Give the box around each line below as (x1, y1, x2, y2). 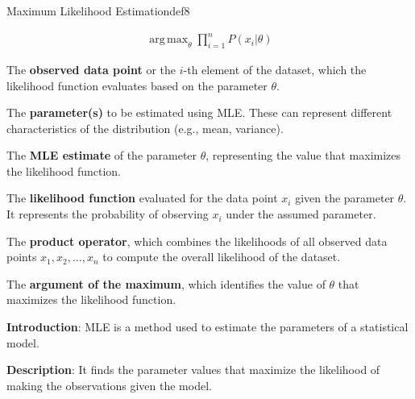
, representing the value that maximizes (205, 147, 401, 164)
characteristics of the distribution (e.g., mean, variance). (6, 119, 284, 136)
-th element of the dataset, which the (183, 60, 367, 77)
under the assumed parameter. (226, 206, 376, 222)
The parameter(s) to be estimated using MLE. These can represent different (6, 104, 392, 121)
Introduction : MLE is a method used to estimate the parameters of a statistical (6, 318, 409, 335)
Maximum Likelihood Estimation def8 (6, 2, 190, 19)
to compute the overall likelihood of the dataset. (102, 248, 341, 265)
